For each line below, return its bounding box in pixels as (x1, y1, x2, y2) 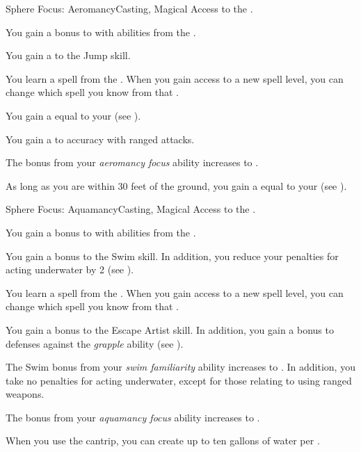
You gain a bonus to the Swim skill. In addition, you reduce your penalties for (6, 248, 339, 263)
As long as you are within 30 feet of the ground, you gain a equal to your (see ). (6, 178, 347, 193)
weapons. (6, 387, 45, 401)
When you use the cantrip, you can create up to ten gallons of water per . (6, 433, 320, 448)
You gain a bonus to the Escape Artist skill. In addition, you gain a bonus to (6, 322, 334, 337)
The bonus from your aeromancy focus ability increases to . (6, 155, 259, 170)
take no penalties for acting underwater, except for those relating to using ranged (6, 373, 352, 387)
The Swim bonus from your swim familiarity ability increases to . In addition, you (6, 360, 355, 374)
